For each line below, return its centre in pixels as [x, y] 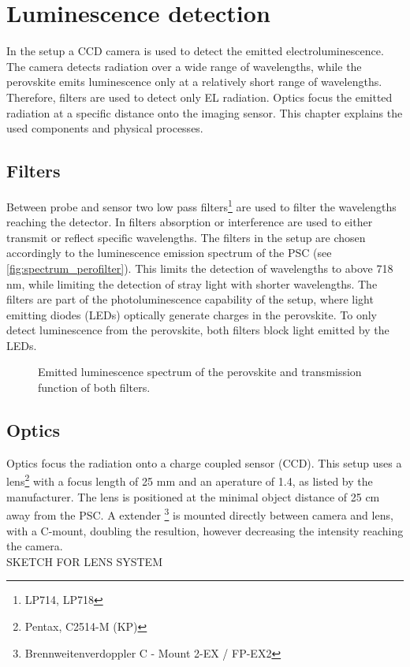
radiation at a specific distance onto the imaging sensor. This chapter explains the [205, 112]
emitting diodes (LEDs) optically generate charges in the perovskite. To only [192, 314]
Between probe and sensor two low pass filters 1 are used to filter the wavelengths [201, 205]
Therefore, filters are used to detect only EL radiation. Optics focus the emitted [199, 97]
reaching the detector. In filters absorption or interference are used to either [190, 222]
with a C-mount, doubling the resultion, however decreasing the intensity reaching [205, 530]
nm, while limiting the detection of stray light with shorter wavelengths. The [192, 283]
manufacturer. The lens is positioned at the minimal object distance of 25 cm [193, 496]
